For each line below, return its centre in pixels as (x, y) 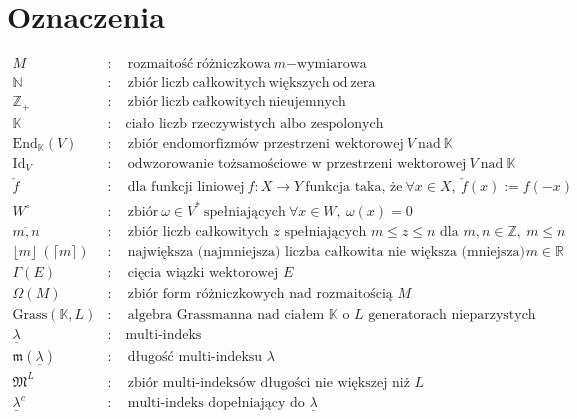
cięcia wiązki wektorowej (203, 273)
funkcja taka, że (354, 187)
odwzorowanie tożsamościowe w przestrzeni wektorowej (297, 163)
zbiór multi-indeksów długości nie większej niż (268, 382)
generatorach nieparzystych (452, 315)
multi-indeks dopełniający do (216, 403)
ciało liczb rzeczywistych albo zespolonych (254, 123)
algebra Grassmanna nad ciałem (226, 315)
